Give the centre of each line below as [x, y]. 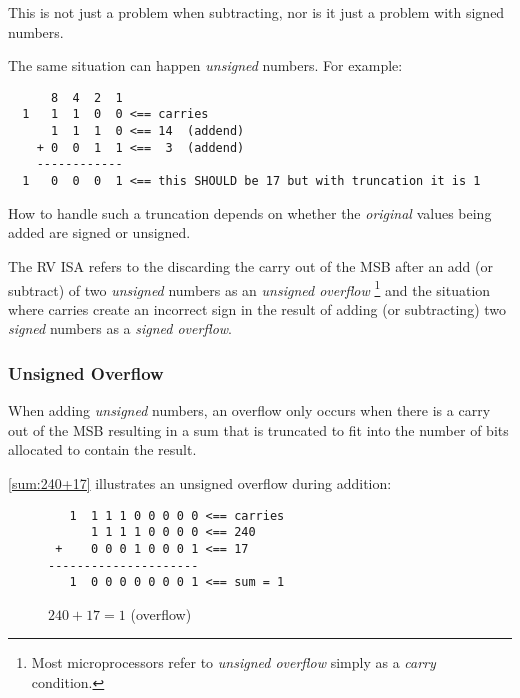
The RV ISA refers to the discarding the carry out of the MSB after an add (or [250, 265]
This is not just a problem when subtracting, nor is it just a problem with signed [256, 12]
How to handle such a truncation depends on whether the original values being [250, 212]
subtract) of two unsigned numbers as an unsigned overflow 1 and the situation [249, 288]
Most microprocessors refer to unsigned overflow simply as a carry [233, 662]
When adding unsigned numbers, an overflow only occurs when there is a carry [249, 410]
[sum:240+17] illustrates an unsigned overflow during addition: [200, 482]
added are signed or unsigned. [99, 232]
